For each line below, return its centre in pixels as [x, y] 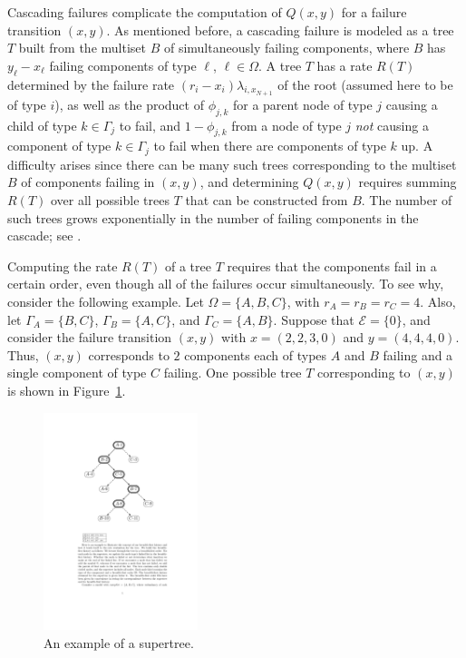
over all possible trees [110, 200]
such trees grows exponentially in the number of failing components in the [213, 217]
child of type [42, 125]
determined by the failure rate [91, 84]
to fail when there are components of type [270, 146]
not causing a [392, 125]
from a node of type [286, 125]
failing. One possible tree [233, 373]
